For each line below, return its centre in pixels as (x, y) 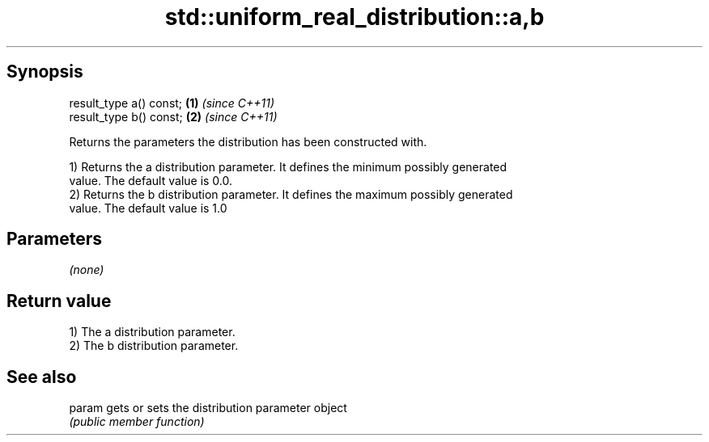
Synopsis (45, 72)
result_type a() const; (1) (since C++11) (172, 103)
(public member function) (137, 422)
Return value (59, 301)
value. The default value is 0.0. (151, 180)
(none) (87, 270)
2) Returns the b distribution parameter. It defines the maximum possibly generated (291, 194)
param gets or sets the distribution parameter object (208, 408)
